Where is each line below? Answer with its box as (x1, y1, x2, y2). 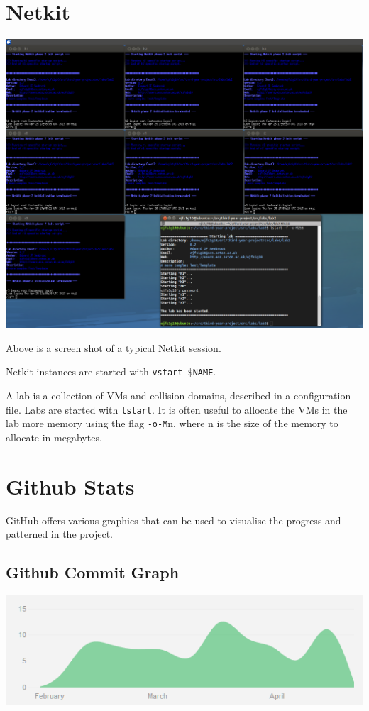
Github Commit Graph (6, 561, 180, 583)
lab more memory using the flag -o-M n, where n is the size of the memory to (6, 416, 338, 431)
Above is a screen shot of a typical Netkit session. (6, 340, 221, 355)
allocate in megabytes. (6, 429, 102, 444)
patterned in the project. (6, 527, 113, 541)
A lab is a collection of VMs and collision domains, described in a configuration (6, 388, 351, 402)
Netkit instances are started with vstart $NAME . (6, 364, 216, 379)
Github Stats (6, 471, 135, 500)
